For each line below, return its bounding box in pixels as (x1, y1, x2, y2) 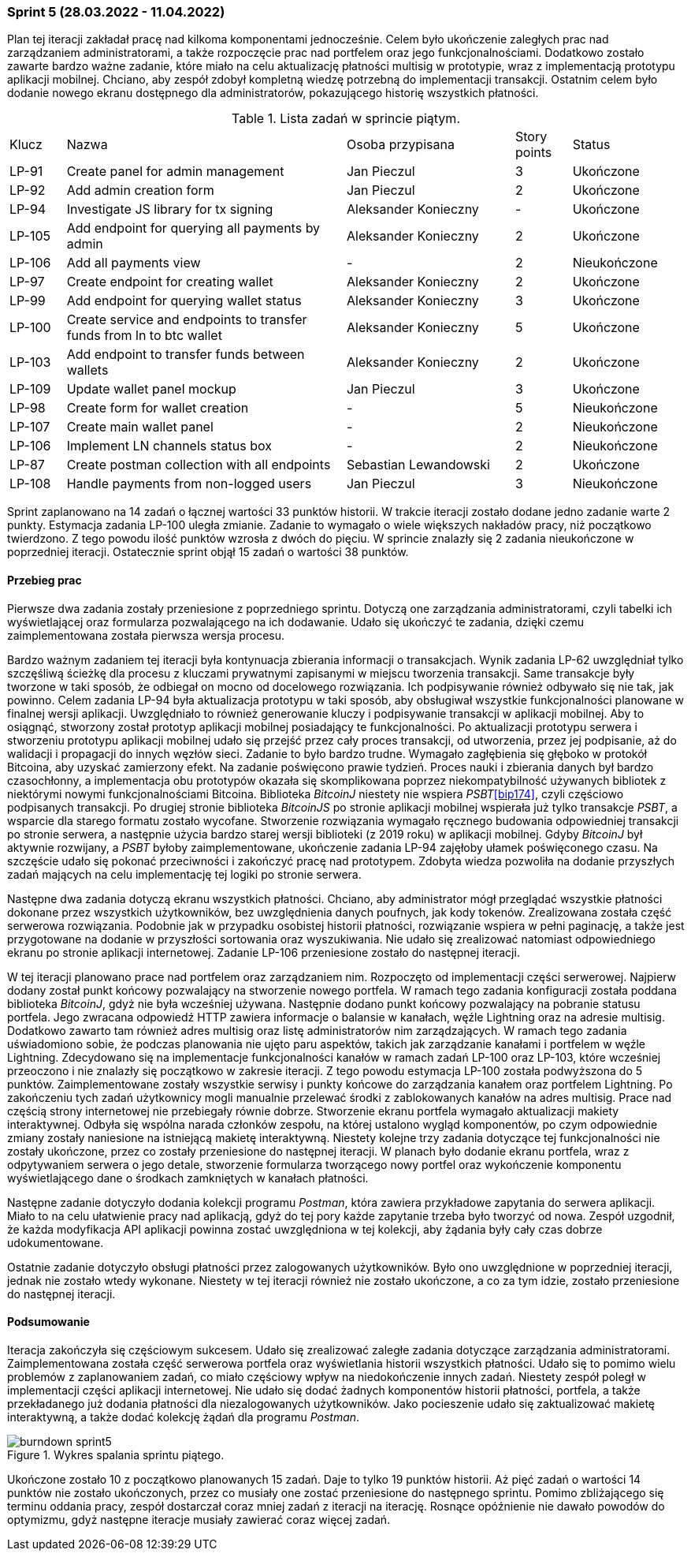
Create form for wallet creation (66, 400, 249, 416)
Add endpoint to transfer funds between (66, 346, 305, 363)
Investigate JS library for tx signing (66, 201, 273, 218)
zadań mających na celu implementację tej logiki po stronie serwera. (7, 867, 362, 881)
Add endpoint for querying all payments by (66, 220, 321, 237)
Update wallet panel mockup (66, 381, 236, 398)
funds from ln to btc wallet (66, 327, 222, 344)
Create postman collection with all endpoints (66, 457, 331, 473)
